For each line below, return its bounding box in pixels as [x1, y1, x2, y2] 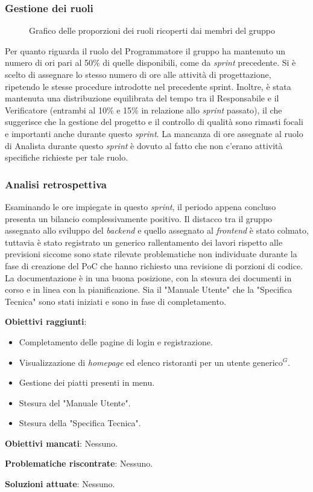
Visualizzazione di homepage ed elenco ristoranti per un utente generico [19, 356, 283, 368]
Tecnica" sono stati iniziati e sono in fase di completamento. [5, 295, 226, 307]
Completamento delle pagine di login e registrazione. [19, 335, 213, 348]
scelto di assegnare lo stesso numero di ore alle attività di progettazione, [5, 68, 271, 80]
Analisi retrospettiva [5, 176, 107, 191]
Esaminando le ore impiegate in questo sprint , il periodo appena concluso [5, 200, 276, 212]
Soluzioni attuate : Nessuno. [5, 478, 115, 490]
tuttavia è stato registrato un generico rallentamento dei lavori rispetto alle [5, 235, 283, 248]
